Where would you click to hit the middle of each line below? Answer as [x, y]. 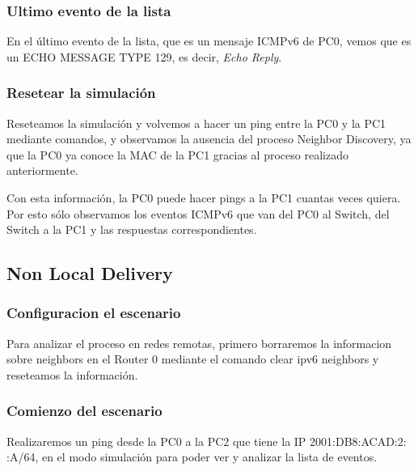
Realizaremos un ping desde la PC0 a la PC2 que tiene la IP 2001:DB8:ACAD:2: [207, 441]
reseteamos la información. [72, 374]
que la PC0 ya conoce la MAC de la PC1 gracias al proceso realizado [177, 154]
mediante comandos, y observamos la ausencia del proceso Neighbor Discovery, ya [209, 139]
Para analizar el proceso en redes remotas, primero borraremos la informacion [199, 343]
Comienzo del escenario [84, 411]
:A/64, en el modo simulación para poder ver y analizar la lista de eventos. [192, 457]
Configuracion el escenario [94, 313]
